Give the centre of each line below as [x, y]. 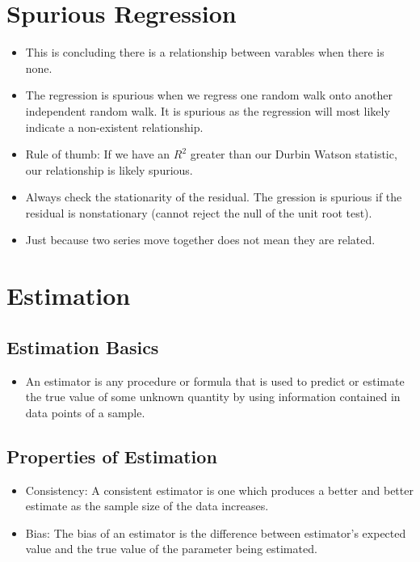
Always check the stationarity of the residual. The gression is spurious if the [214, 197]
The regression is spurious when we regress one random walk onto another [209, 95]
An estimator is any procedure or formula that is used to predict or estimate [215, 380]
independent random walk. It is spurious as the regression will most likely [208, 110]
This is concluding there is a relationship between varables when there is [205, 52]
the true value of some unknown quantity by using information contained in [213, 397]
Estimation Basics [83, 346]
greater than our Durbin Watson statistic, [294, 154]
